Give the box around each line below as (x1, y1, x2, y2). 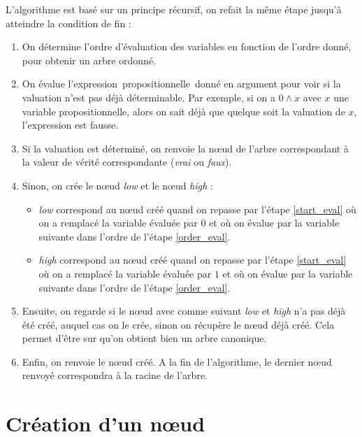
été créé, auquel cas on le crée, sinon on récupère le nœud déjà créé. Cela (22, 317, 335, 331)
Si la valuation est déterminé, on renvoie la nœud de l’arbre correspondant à (22, 141, 349, 155)
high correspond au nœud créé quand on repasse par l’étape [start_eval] (38, 252, 347, 267)
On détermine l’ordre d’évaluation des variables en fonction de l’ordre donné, (22, 39, 352, 54)
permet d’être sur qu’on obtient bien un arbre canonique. (22, 331, 267, 345)
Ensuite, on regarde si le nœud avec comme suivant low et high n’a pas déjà (22, 303, 346, 318)
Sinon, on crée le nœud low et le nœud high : (22, 178, 213, 192)
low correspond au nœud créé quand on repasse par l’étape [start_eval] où (38, 201, 356, 216)
